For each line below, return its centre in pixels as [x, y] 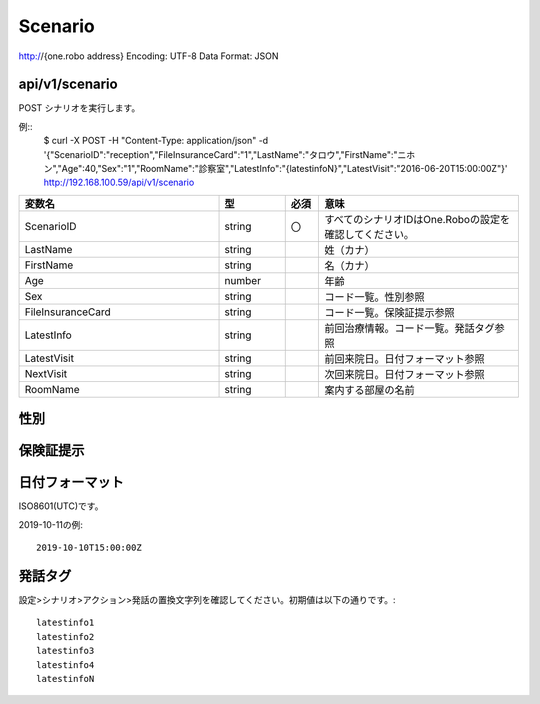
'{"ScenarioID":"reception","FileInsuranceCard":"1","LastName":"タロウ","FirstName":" [220, 154]
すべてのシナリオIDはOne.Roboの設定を [417, 219]
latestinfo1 [65, 623]
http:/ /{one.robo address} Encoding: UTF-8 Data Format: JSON [148, 56]
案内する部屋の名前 [369, 390]
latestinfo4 [65, 664]
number [243, 280]
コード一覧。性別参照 [374, 297]
